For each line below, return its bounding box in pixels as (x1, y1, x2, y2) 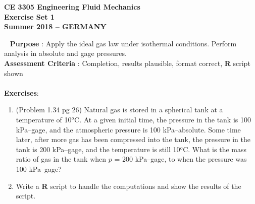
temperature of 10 (16, 114, 72, 124)
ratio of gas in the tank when (16, 154, 107, 164)
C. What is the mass (183, 144, 246, 154)
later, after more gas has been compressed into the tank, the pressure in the (16, 134, 251, 145)
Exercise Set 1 (4, 11, 55, 22)
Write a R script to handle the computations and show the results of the (16, 180, 241, 191)
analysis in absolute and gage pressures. (4, 48, 127, 58)
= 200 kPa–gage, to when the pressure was (114, 154, 247, 164)
